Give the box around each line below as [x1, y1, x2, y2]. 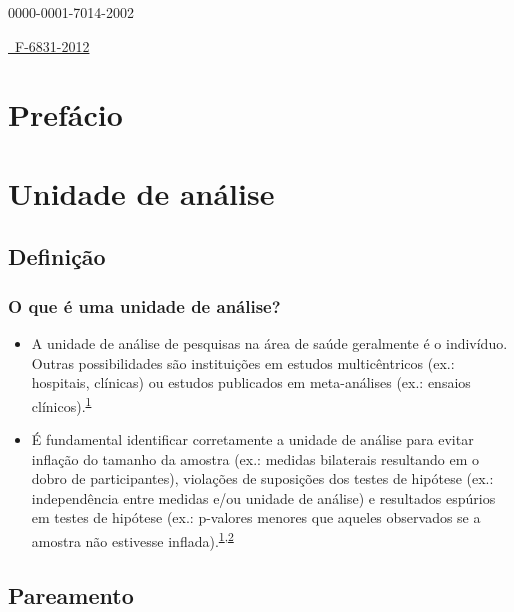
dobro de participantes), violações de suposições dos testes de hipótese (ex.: [31, 468, 494, 489]
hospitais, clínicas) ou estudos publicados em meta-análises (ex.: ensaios [31, 372, 471, 393]
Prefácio [8, 94, 123, 135]
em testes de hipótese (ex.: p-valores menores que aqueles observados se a [31, 507, 481, 528]
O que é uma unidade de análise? [8, 293, 281, 318]
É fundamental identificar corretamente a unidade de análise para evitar [31, 428, 474, 449]
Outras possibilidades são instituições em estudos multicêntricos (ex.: [31, 352, 455, 373]
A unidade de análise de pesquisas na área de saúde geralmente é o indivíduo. [31, 332, 508, 353]
